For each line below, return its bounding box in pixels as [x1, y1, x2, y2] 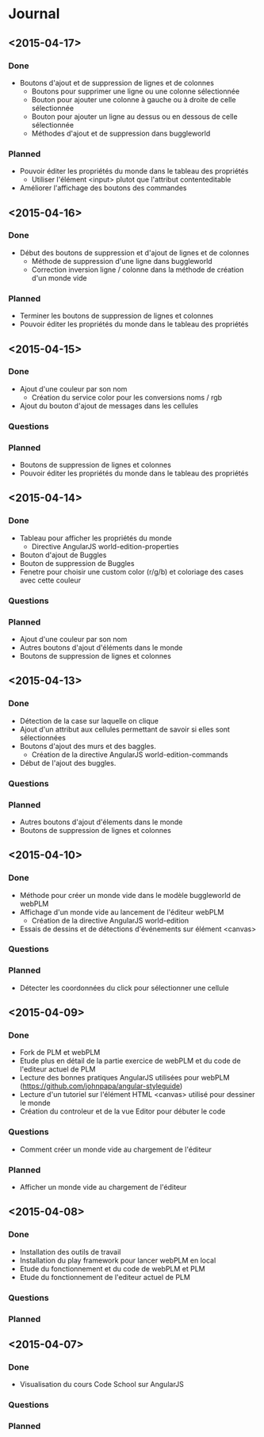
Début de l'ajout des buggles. [19, 758, 117, 767]
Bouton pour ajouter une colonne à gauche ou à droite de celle [31, 94, 236, 104]
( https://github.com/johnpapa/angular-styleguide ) [19, 1081, 183, 1091]
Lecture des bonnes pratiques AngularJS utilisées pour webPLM [19, 1073, 230, 1083]
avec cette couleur [19, 575, 82, 585]
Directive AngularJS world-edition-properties [31, 541, 179, 551]
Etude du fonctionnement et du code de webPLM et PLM [19, 1263, 206, 1273]
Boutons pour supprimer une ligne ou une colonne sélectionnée [31, 86, 240, 96]
